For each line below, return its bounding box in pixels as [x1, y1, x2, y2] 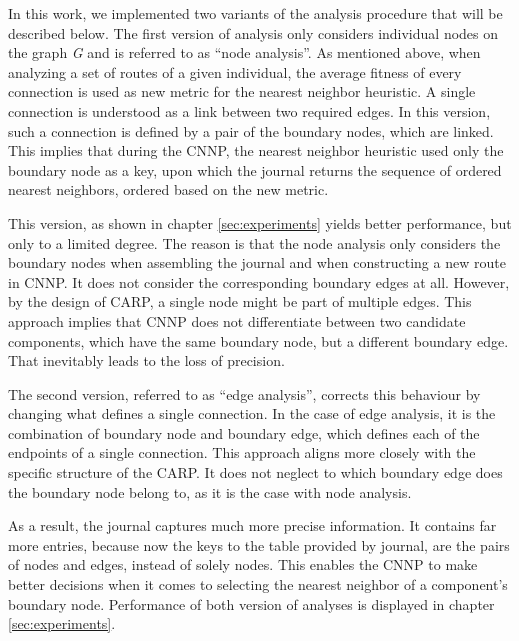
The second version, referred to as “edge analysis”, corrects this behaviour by [8, 383, 481, 404]
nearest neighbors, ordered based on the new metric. [8, 179, 329, 200]
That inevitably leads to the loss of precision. [8, 350, 285, 371]
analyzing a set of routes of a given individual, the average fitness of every [8, 61, 462, 82]
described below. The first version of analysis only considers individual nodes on [8, 22, 499, 43]
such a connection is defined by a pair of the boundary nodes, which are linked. [8, 120, 494, 141]
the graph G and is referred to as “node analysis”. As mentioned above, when [8, 42, 481, 63]
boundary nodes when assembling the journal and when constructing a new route [8, 252, 506, 273]
